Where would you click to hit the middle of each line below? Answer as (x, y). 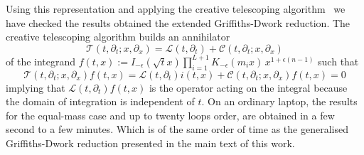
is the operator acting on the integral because (248, 87)
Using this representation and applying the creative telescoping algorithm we (176, 9)
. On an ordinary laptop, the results (279, 101)
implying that (36, 87)
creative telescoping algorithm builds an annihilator (118, 37)
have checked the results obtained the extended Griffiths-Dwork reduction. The (178, 22)
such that (338, 61)
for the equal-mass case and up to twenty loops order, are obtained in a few (170, 115)
